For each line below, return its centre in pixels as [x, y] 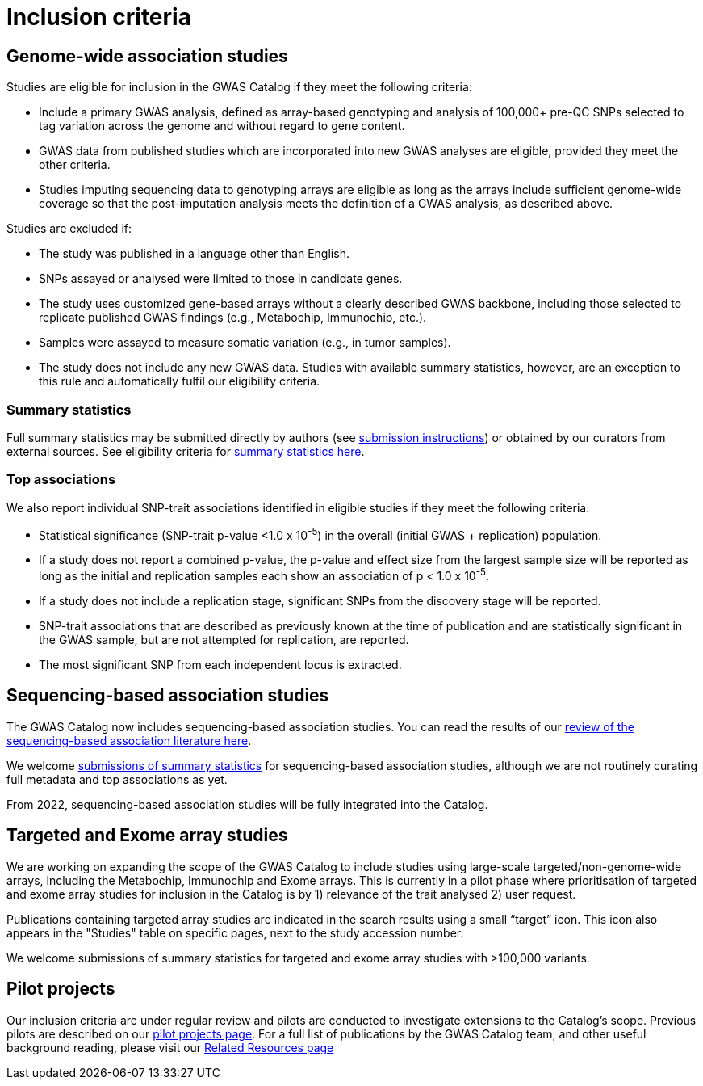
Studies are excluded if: [69, 229]
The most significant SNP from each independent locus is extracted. [220, 664]
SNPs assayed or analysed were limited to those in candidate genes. [221, 279]
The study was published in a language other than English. [194, 254]
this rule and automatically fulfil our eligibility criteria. [180, 381]
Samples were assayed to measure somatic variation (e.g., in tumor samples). [245, 343]
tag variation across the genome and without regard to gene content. [222, 126]
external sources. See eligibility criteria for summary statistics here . [186, 451]
